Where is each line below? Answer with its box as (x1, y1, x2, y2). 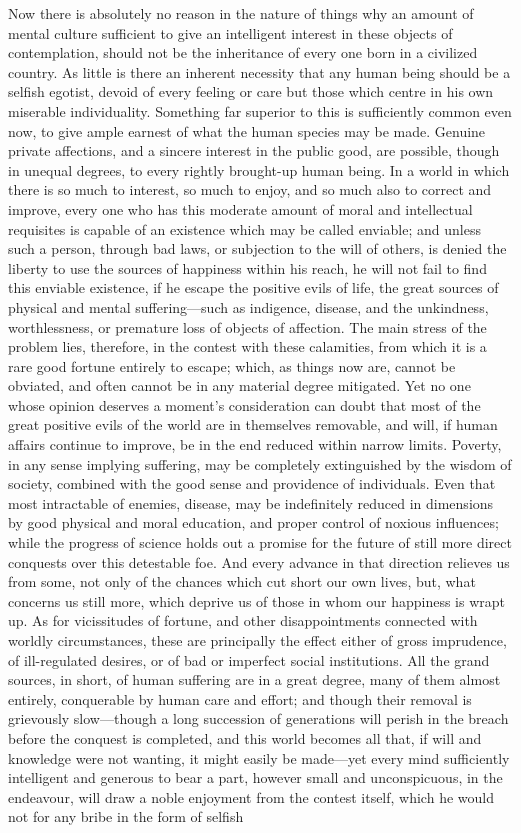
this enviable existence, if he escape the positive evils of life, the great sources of (8, 277, 499, 298)
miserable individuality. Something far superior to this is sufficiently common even (8, 100, 512, 121)
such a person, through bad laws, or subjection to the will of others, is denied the (8, 238, 507, 259)
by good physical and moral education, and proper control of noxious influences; (8, 512, 499, 533)
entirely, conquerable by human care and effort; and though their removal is (8, 688, 472, 709)
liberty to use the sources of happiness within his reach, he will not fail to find (8, 257, 487, 278)
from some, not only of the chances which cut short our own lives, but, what (8, 571, 476, 592)
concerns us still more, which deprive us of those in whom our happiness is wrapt (8, 590, 506, 611)
